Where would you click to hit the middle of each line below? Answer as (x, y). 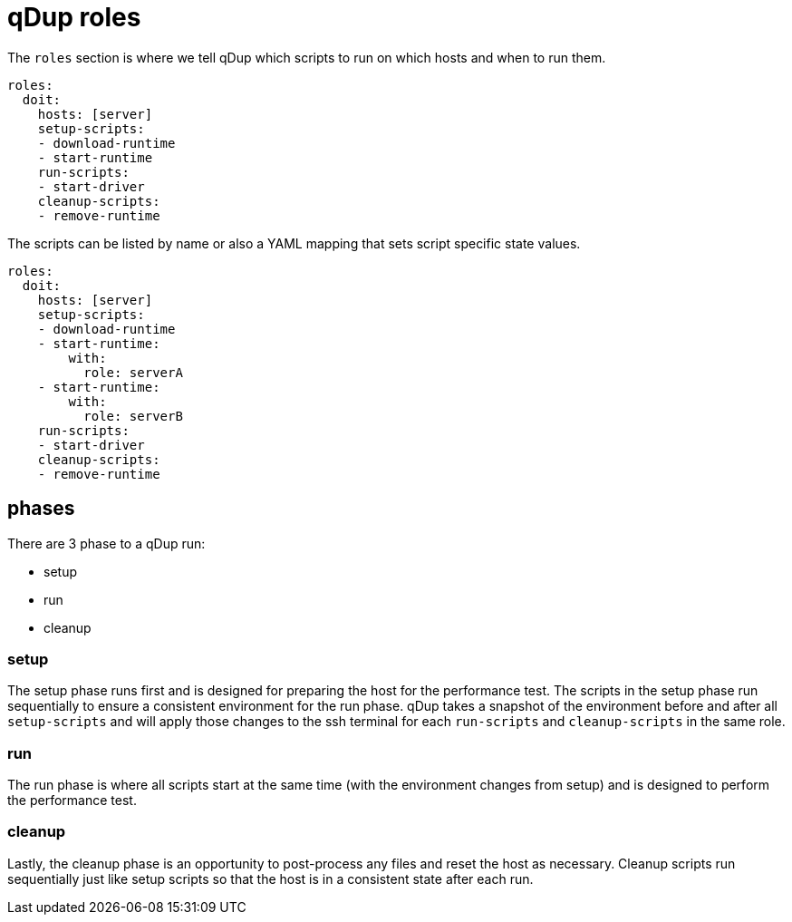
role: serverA (133, 372)
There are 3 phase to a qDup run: (106, 543)
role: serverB (133, 416)
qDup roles (74, 17)
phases (41, 509)
